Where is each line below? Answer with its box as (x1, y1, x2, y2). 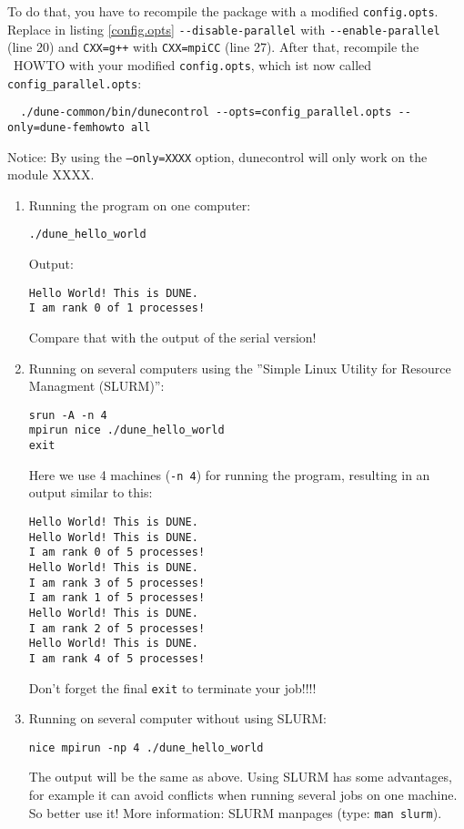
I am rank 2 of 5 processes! (28, 621, 206, 635)
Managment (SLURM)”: (28, 376, 165, 395)
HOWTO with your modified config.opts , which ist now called (13, 55, 372, 74)
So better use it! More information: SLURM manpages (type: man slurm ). (28, 803, 442, 822)
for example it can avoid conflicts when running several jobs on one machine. (28, 785, 458, 804)
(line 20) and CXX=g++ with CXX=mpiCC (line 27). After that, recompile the (7, 37, 419, 56)
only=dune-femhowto (7, 120, 125, 134)
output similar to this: (28, 483, 153, 502)
